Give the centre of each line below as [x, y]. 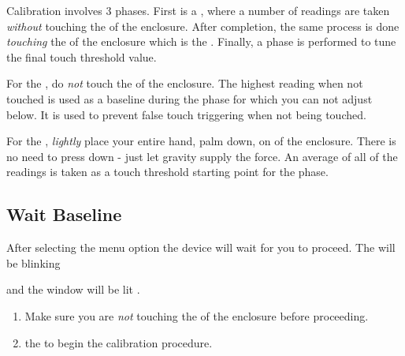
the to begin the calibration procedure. [119, 342]
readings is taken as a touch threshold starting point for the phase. [167, 172]
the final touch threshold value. [82, 56]
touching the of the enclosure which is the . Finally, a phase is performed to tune [201, 41]
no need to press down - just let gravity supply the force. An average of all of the [202, 156]
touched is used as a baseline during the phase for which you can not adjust [189, 98]
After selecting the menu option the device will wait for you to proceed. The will [201, 247]
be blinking [33, 262]
